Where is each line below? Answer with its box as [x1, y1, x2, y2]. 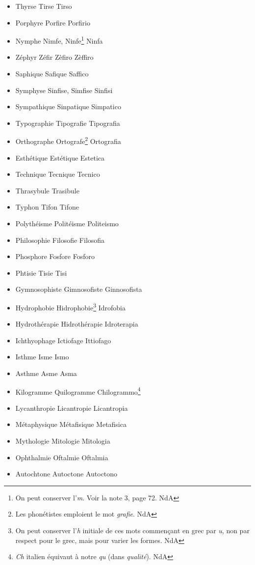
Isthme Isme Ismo [15, 352, 69, 362]
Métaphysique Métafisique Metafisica [15, 419, 127, 429]
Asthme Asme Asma [15, 368, 77, 378]
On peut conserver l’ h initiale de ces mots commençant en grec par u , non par [15, 525, 250, 536]
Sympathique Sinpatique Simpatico [15, 101, 121, 112]
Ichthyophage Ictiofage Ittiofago [15, 335, 111, 345]
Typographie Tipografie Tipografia [15, 118, 120, 128]
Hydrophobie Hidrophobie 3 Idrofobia [15, 301, 126, 312]
